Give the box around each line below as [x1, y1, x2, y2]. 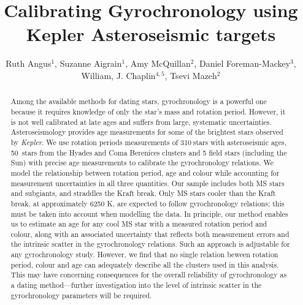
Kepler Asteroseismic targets [26, 21, 276, 47]
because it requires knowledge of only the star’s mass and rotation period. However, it [10, 106, 286, 116]
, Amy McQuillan [125, 57, 191, 70]
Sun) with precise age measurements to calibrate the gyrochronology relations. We [10, 157, 274, 168]
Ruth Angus [6, 57, 52, 70]
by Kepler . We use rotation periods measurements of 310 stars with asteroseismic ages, [10, 137, 287, 147]
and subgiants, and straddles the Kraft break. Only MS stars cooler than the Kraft [10, 188, 276, 198]
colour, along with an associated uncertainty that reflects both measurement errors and [10, 228, 290, 239]
